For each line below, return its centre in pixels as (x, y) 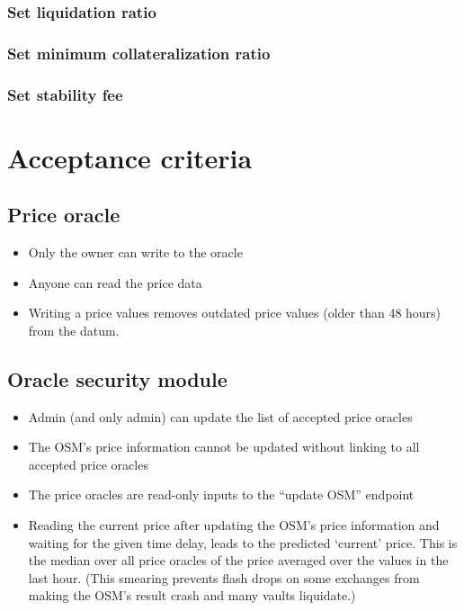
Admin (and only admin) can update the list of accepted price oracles (220, 416)
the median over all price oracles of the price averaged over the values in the (238, 560)
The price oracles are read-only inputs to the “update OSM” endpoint (221, 494)
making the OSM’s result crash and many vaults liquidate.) (192, 595)
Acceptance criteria (130, 157)
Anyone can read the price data (115, 282)
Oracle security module (117, 378)
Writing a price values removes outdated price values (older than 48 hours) (235, 313)
